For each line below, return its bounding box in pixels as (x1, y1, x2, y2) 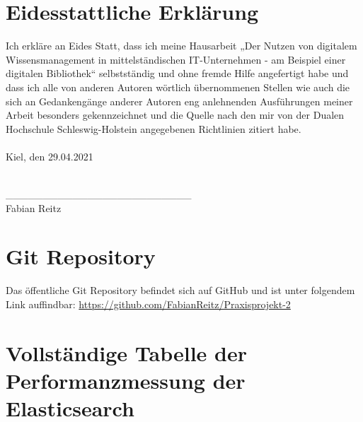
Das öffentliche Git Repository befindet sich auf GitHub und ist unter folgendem (6, 283, 355, 298)
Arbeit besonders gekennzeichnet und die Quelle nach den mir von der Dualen (6, 107, 345, 122)
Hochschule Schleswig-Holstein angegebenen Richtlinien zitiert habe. (6, 121, 301, 136)
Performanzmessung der (6, 365, 246, 394)
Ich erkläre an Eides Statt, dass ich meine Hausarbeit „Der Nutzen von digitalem (6, 38, 357, 53)
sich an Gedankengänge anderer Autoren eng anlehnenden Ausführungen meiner (6, 93, 353, 108)
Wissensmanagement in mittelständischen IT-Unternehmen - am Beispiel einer (6, 52, 346, 66)
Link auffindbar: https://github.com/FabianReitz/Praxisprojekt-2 (6, 296, 291, 311)
